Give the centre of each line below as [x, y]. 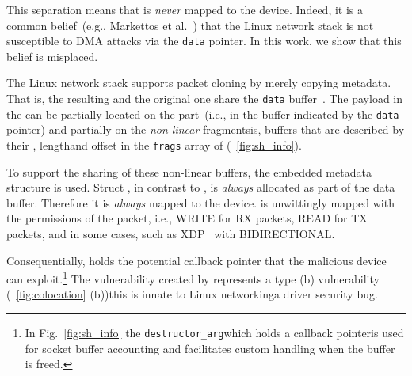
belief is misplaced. [52, 56]
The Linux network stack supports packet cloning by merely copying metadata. [199, 83]
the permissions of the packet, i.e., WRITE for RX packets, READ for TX [187, 218]
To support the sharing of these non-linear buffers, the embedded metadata [189, 171]
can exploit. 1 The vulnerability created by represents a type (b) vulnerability [193, 277]
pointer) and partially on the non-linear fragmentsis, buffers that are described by [206, 129]
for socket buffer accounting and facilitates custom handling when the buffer [210, 348]
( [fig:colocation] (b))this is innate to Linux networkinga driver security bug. [192, 294]
